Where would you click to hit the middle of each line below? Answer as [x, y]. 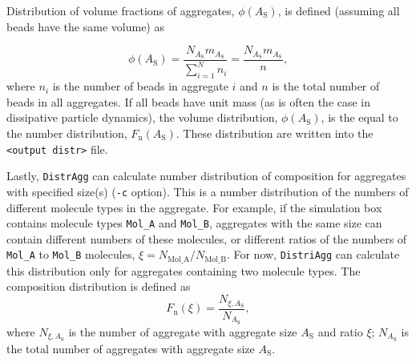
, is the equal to [359, 117]
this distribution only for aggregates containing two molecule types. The [184, 270]
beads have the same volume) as [85, 26]
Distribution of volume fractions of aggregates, [121, 10]
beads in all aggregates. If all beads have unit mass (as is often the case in [189, 101]
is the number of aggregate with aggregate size [183, 331]
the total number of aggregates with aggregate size [131, 348]
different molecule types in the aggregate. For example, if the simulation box [194, 207]
